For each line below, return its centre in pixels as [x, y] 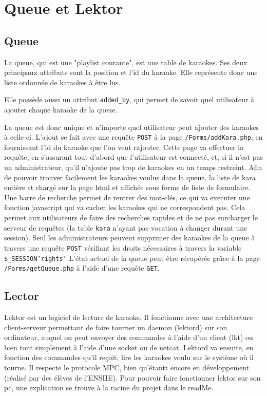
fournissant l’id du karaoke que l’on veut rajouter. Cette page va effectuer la [124, 147]
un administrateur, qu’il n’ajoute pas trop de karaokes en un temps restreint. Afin [133, 167]
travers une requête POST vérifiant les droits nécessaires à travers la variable [123, 247]
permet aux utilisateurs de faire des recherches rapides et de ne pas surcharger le [131, 218]
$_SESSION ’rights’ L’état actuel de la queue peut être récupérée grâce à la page [132, 258]
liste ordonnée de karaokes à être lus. [62, 82]
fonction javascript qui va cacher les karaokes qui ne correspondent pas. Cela [125, 207]
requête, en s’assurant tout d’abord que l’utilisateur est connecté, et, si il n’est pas [133, 157]
